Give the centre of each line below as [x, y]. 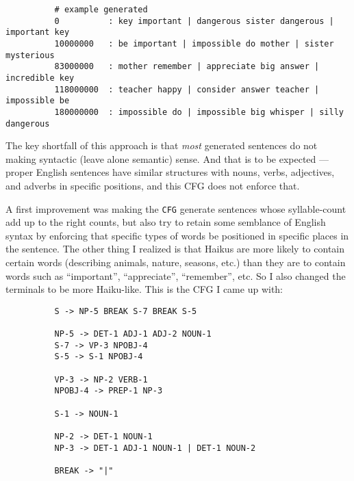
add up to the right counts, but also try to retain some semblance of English [166, 222]
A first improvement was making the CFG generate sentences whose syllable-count [176, 208]
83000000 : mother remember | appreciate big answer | [187, 67]
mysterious [30, 55]
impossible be [38, 101]
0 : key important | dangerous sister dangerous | [194, 21]
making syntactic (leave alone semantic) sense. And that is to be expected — [167, 158]
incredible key [40, 78]
